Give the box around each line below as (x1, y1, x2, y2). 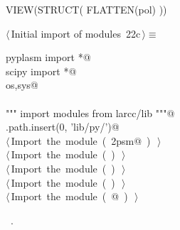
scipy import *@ (6, 63, 77, 78)
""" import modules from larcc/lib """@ (6, 105, 175, 120)
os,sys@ (6, 77, 38, 92)
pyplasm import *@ (6, 50, 91, 65)
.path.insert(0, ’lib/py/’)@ (6, 119, 120, 134)
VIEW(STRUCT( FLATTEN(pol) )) (6, 2, 167, 16)
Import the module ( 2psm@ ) (11, 133, 151, 148)
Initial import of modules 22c (11, 26, 141, 40)
